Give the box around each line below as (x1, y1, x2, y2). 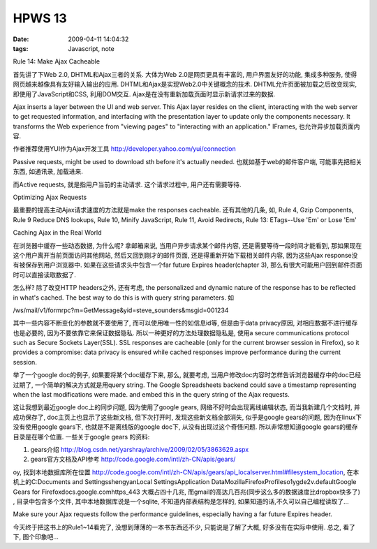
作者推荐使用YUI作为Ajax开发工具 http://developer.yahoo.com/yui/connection (13, 145, 237, 153)
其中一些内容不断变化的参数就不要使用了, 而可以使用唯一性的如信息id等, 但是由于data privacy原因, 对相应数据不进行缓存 (13, 319, 358, 328)
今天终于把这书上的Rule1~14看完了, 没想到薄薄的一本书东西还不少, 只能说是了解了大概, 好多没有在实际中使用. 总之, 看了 (13, 522, 355, 531)
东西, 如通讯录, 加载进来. (13, 168, 83, 176)
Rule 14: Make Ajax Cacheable (13, 57, 101, 66)
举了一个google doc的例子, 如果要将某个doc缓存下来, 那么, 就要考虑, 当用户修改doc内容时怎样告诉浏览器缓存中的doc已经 (13, 371, 362, 379)
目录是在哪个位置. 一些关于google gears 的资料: (13, 432, 150, 441)
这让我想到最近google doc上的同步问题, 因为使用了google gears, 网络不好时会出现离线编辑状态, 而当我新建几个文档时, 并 (13, 403, 361, 411)
